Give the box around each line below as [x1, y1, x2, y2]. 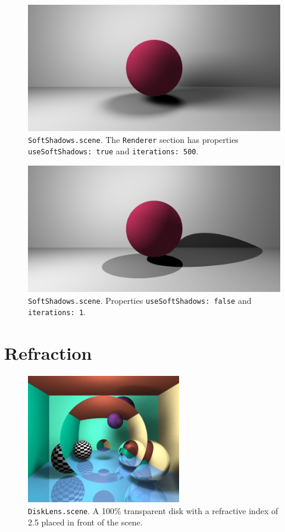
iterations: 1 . [28, 306, 86, 318]
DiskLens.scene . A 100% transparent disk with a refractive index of [28, 504, 278, 517]
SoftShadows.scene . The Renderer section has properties [28, 133, 239, 145]
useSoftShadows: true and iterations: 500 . [28, 145, 199, 157]
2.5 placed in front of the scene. [28, 516, 143, 528]
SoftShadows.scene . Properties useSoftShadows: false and [28, 294, 252, 306]
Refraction [4, 341, 92, 365]
